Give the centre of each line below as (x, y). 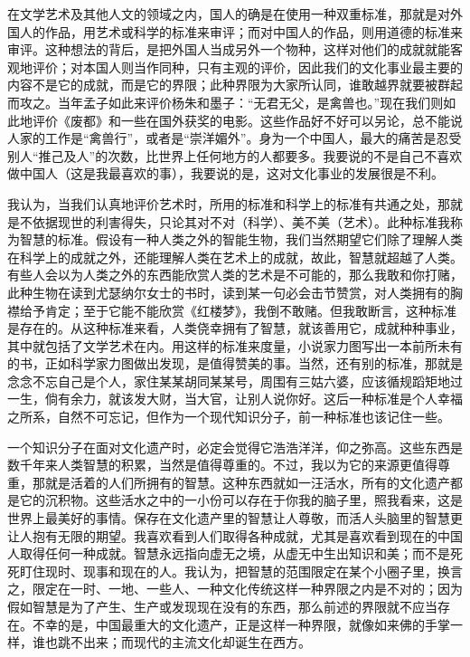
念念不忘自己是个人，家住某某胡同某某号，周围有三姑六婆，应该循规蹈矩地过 (235, 381)
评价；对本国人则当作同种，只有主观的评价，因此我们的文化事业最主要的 (247, 67)
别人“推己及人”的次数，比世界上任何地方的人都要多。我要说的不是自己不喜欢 (235, 155)
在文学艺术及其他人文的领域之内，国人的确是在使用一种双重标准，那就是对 (229, 14)
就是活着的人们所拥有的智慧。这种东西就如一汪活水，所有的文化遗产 (247, 482)
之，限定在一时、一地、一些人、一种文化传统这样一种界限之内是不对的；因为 (235, 589)
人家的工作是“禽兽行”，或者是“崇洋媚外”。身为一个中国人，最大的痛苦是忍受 (235, 138)
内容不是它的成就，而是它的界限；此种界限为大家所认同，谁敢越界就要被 (222, 85)
